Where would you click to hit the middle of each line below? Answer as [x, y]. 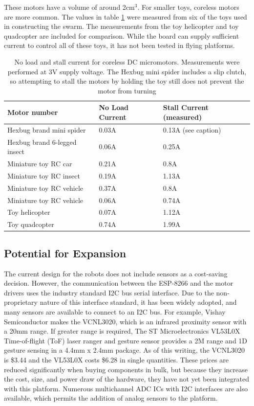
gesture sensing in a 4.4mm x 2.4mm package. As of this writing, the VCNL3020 [124, 350]
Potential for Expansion [65, 253]
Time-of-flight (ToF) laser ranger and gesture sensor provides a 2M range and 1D [126, 340]
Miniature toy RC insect [44, 175]
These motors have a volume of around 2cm [69, 7]
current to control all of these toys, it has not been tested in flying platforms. [119, 45]
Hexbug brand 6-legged [42, 142]
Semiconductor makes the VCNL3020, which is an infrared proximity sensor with [125, 321]
